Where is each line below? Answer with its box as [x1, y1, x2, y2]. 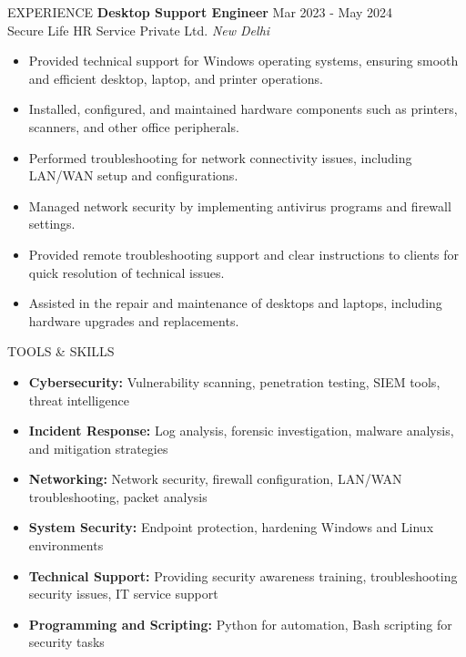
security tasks [28, 632, 105, 652]
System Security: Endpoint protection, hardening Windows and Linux [28, 518, 434, 537]
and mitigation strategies [28, 438, 168, 457]
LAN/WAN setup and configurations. [28, 166, 238, 185]
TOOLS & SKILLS [7, 342, 115, 361]
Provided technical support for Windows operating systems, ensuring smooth [28, 51, 459, 70]
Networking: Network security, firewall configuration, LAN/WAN [28, 469, 402, 488]
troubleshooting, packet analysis [28, 487, 208, 506]
